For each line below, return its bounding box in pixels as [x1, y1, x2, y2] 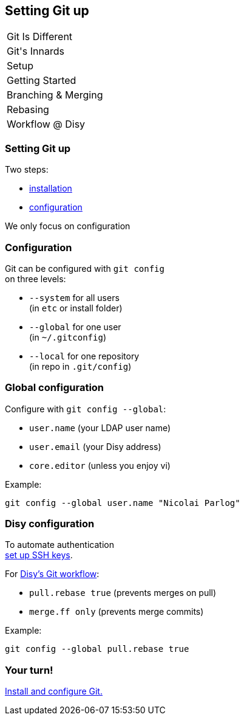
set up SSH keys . [5, 550, 73, 561]
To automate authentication [5, 539, 114, 550]
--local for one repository [29, 350, 140, 361]
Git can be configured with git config [5, 263, 164, 274]
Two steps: [5, 164, 49, 175]
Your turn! [5, 663, 53, 676]
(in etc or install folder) [29, 302, 123, 313]
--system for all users [29, 292, 120, 303]
